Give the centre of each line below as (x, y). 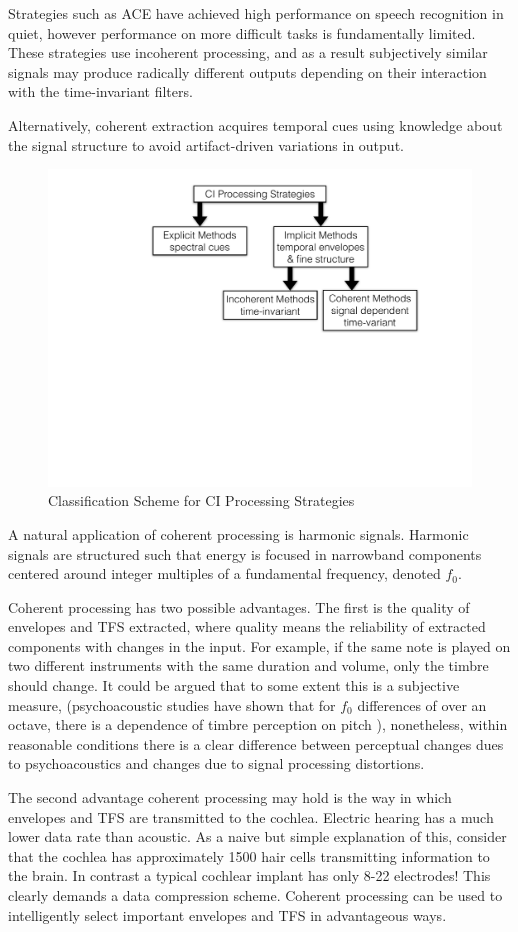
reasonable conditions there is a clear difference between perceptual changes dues (256, 743)
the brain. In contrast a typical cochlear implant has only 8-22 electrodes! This (249, 875)
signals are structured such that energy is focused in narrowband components (245, 553)
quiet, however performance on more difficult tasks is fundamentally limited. (242, 32)
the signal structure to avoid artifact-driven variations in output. (206, 144)
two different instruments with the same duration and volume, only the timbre (248, 665)
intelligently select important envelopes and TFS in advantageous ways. (227, 914)
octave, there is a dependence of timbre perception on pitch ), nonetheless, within (258, 724)
